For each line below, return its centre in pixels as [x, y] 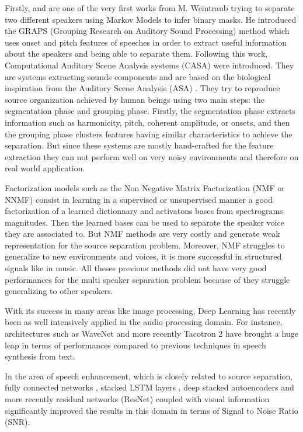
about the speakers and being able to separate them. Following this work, [136, 53]
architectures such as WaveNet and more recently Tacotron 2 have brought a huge [151, 333]
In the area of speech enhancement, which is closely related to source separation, [149, 376]
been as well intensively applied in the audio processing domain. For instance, [144, 322]
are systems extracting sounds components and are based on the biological [138, 76]
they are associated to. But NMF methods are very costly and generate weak [142, 234]
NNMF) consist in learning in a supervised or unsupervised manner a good [139, 199]
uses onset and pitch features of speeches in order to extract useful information [146, 42]
